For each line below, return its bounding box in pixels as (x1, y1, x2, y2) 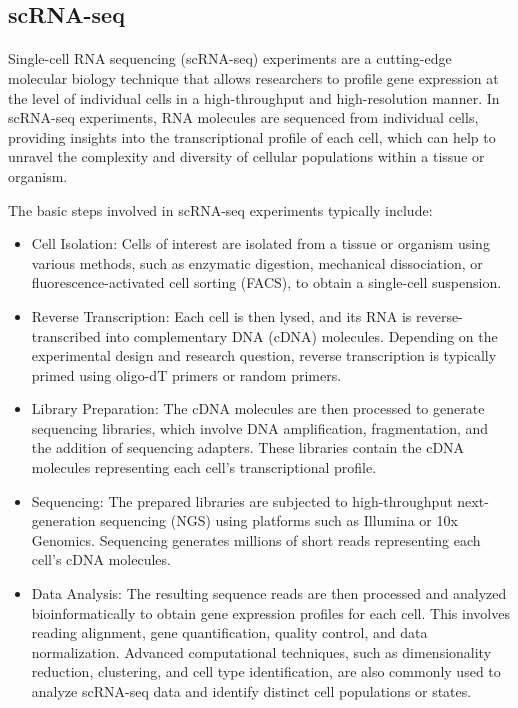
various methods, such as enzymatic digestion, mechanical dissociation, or (31, 252, 483, 273)
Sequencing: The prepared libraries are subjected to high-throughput (31, 490, 453, 511)
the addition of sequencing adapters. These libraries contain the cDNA (31, 437, 465, 458)
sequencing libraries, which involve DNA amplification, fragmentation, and (31, 417, 489, 438)
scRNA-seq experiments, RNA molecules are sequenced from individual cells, (8, 107, 479, 128)
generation (31, 510, 96, 531)
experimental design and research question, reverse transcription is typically (31, 345, 497, 366)
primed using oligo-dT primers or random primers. (31, 364, 342, 385)
